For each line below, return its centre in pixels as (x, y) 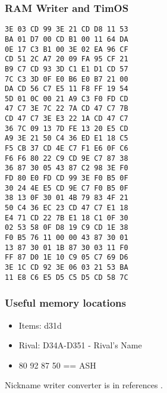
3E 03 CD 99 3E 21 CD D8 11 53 (67, 29)
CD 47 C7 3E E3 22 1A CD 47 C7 (67, 119)
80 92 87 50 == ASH (57, 365)
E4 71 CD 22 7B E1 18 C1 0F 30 (67, 218)
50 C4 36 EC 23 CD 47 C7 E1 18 (67, 208)
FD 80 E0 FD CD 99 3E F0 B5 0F (67, 178)
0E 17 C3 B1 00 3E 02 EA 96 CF (67, 49)
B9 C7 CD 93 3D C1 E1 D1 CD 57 (67, 69)
